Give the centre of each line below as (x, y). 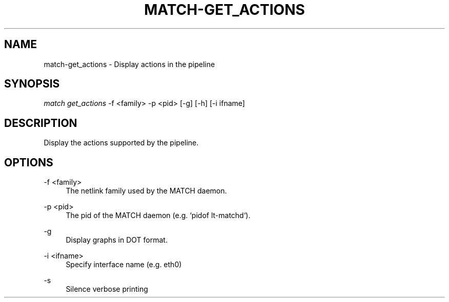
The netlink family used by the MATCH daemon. (146, 191)
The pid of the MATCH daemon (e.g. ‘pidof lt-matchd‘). (158, 215)
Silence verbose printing (107, 289)
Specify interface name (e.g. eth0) (124, 265)
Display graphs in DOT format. (117, 240)
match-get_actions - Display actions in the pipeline (129, 64)
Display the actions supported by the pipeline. (121, 143)
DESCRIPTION (41, 123)
